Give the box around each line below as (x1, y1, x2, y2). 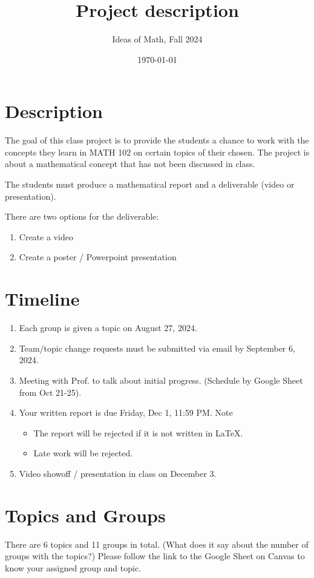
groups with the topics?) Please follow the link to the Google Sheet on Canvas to (5, 550, 305, 562)
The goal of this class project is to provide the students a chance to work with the (5, 134, 309, 146)
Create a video (19, 230, 73, 243)
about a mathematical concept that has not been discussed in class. (5, 157, 255, 170)
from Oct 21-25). (19, 386, 82, 398)
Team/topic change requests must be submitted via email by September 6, (19, 341, 295, 354)
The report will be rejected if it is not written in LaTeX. (33, 426, 243, 439)
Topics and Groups (5, 502, 166, 527)
